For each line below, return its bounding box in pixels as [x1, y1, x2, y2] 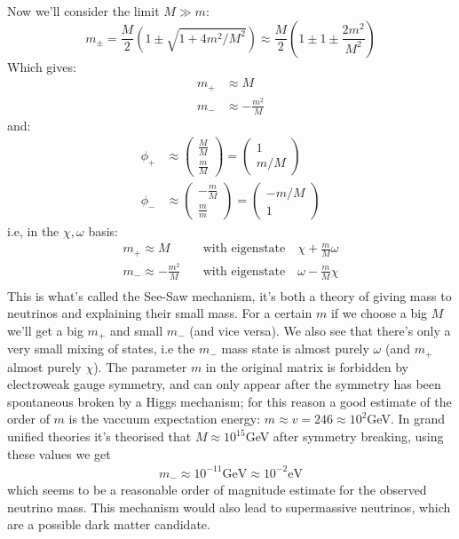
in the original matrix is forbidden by [205, 357, 408, 376]
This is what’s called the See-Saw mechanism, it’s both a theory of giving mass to [7, 286, 452, 305]
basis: [88, 222, 118, 241]
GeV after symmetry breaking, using [245, 427, 444, 446]
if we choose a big [330, 304, 428, 322]
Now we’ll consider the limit [7, 2, 160, 20]
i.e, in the [7, 222, 59, 241]
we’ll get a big [7, 321, 83, 339]
